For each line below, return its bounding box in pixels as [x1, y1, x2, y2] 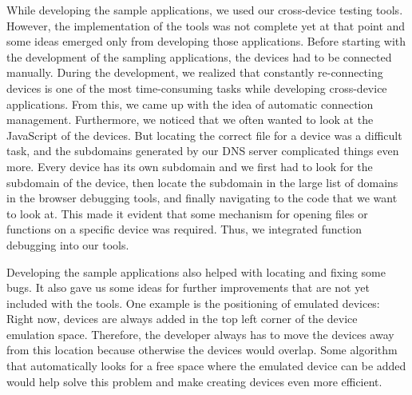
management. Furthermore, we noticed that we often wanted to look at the [6, 111, 374, 128]
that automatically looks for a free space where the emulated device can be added [6, 357, 406, 374]
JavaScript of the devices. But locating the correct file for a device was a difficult [6, 126, 402, 143]
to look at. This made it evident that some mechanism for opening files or [6, 205, 368, 221]
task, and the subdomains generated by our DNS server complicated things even [6, 142, 399, 159]
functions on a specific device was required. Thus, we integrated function [6, 221, 362, 237]
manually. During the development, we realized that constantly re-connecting [6, 64, 383, 81]
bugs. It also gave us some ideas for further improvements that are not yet [6, 279, 370, 296]
